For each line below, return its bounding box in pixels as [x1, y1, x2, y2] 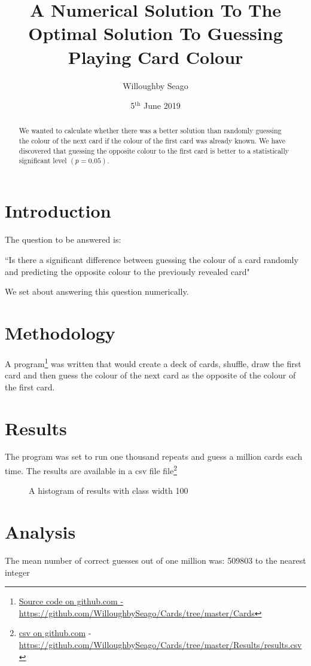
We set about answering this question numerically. [5, 285, 189, 298]
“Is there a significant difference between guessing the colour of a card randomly [5, 253, 298, 266]
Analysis [5, 520, 76, 544]
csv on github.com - [19, 627, 92, 639]
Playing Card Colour [68, 44, 243, 69]
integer [5, 566, 30, 578]
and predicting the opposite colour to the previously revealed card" [5, 265, 250, 277]
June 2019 [144, 99, 181, 112]
